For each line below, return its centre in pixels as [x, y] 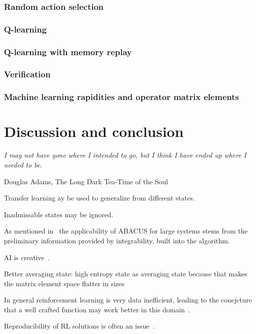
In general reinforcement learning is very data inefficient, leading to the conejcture [128, 300]
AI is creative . [27, 257]
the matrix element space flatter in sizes [64, 283]
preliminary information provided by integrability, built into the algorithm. [117, 240]
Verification [27, 74]
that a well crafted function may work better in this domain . [97, 309]
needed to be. [23, 164]
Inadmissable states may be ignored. [59, 214]
